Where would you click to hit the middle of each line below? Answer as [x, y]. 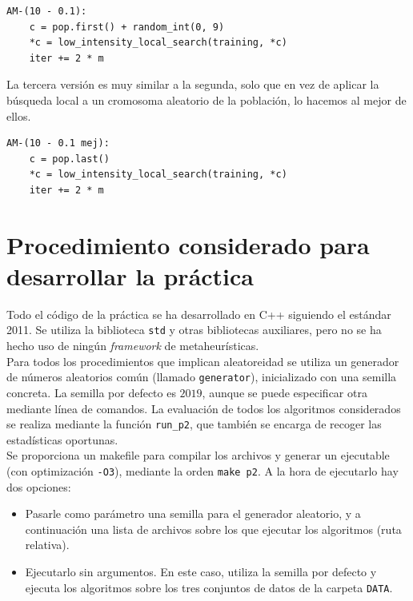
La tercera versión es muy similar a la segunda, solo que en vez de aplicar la [193, 84]
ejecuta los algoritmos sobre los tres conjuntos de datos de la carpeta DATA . [209, 587]
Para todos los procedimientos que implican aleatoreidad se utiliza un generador [203, 361]
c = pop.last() [69, 159]
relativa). [47, 545]
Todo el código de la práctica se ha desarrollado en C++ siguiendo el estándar [199, 314]
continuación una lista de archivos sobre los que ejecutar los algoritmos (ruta [213, 529]
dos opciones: [39, 486]
